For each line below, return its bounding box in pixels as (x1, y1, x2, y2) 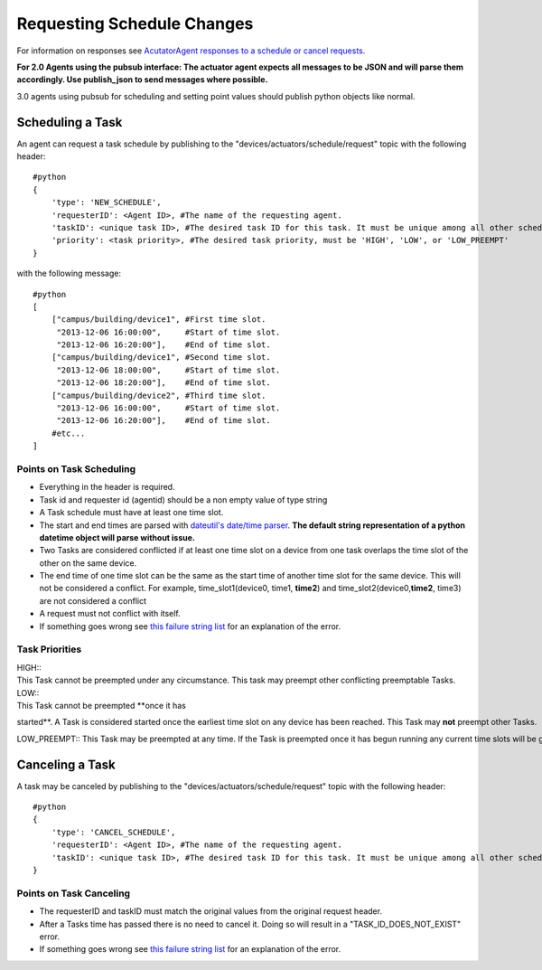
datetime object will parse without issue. (39, 532, 196, 542)
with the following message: (16, 268, 122, 279)
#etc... (51, 428, 86, 438)
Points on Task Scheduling (16, 462, 136, 475)
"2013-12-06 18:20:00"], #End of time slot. (56, 378, 271, 388)
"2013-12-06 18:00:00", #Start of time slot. (56, 364, 281, 375)
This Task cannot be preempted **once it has (16, 700, 187, 711)
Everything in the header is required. (39, 482, 175, 493)
